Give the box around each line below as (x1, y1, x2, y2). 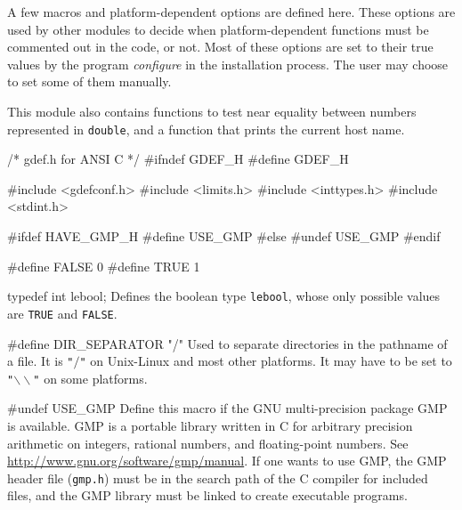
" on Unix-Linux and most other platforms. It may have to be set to (79, 352, 452, 370)
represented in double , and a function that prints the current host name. (7, 119, 405, 138)
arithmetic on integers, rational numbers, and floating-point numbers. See (7, 433, 409, 452)
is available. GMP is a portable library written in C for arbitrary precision (7, 417, 413, 434)
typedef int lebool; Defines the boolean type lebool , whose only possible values (7, 287, 441, 305)
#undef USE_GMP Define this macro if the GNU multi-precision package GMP (7, 399, 448, 417)
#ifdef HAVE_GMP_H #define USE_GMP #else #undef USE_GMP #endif (7, 227, 441, 245)
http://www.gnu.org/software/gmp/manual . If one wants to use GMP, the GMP (7, 451, 447, 470)
